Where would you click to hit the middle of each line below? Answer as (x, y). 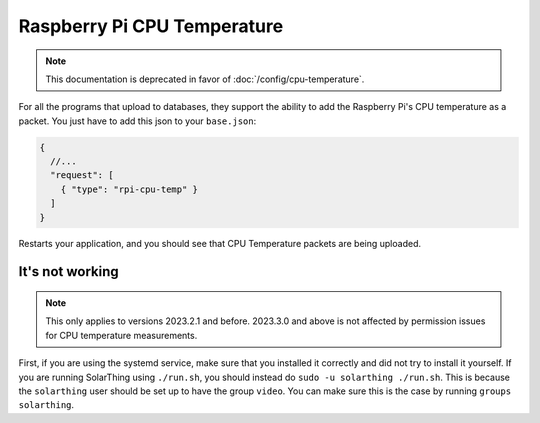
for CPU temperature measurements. (121, 335)
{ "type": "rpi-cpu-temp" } (129, 189)
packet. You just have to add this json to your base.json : (137, 121)
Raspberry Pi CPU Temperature (151, 26)
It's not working (68, 271)
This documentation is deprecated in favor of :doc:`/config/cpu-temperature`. (205, 79)
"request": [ (82, 175)
